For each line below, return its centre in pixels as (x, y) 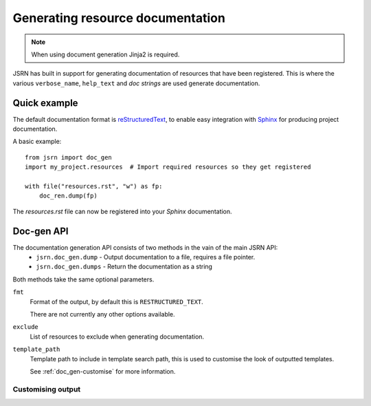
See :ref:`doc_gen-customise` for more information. (103, 371)
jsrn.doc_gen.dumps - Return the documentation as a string (124, 267)
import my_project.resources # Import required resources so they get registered (168, 167)
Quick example (45, 103)
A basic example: (37, 142)
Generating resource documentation (119, 18)
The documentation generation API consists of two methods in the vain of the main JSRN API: (145, 247)
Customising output (47, 389)
